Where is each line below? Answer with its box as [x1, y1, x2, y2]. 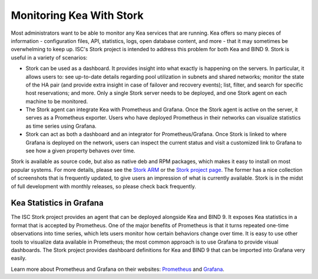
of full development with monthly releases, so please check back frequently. [11, 182, 197, 190]
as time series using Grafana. [25, 122, 97, 129]
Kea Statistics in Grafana [11, 198, 104, 208]
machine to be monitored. [25, 98, 88, 105]
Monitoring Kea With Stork [11, 9, 144, 22]
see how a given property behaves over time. [25, 147, 135, 154]
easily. [11, 255, 26, 262]
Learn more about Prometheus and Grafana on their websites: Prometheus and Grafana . [11, 265, 225, 273]
